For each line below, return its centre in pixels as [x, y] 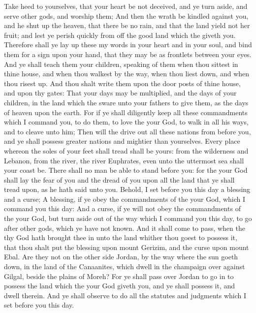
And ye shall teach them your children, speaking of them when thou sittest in [121, 64]
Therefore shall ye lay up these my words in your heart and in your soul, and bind [128, 45]
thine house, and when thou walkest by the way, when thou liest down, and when [127, 74]
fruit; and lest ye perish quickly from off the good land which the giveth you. [120, 35]
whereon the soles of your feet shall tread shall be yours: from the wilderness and [126, 150]
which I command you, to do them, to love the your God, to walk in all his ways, [126, 122]
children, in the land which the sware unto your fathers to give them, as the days [126, 102]
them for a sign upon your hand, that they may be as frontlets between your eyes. [128, 54]
